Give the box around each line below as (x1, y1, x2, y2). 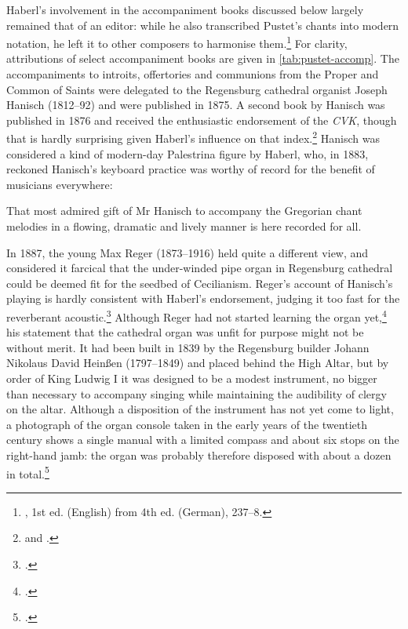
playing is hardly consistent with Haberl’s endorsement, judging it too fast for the (6, 290, 400, 307)
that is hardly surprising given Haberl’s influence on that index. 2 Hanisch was (6, 128, 380, 147)
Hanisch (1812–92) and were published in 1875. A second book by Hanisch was (6, 96, 385, 113)
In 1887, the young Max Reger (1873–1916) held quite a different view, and (6, 244, 369, 260)
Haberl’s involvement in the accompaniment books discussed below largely (6, 2, 364, 17)
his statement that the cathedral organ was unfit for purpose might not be (6, 324, 364, 340)
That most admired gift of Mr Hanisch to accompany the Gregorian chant (6, 202, 362, 219)
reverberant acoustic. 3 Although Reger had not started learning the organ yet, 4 (6, 307, 387, 325)
